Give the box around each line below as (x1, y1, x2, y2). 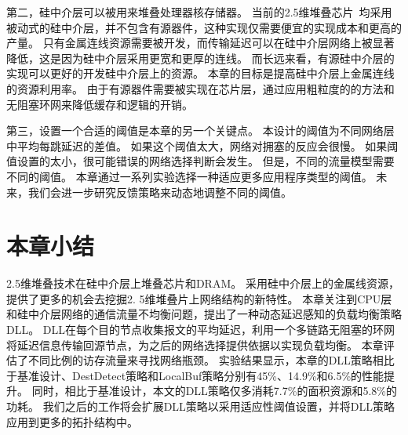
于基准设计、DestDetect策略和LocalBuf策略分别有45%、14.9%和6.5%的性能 (6, 367, 384, 383)
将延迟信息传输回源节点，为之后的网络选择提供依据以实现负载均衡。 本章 (6, 336, 384, 353)
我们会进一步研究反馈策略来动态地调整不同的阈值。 (27, 183, 292, 200)
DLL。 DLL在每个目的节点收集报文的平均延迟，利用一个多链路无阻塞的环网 (6, 321, 395, 338)
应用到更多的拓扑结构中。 (6, 413, 138, 430)
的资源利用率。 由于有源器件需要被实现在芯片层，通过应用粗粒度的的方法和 (6, 80, 395, 96)
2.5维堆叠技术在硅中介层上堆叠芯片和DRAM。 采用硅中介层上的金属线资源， (6, 275, 399, 292)
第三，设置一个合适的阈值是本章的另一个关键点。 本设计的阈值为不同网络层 (6, 122, 395, 139)
